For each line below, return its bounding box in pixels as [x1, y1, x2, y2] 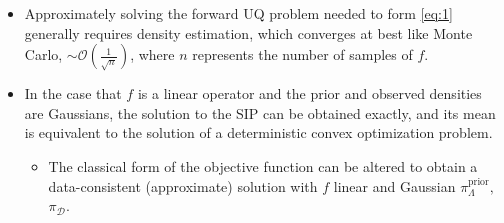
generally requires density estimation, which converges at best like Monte [24, 22, 473, 43]
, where [130, 44, 175, 65]
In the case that [24, 83, 122, 104]
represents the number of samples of [192, 44, 413, 65]
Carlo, [24, 44, 63, 65]
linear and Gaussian [333, 175, 456, 196]
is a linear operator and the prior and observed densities [137, 83, 482, 104]
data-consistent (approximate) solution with [48, 175, 318, 196]
